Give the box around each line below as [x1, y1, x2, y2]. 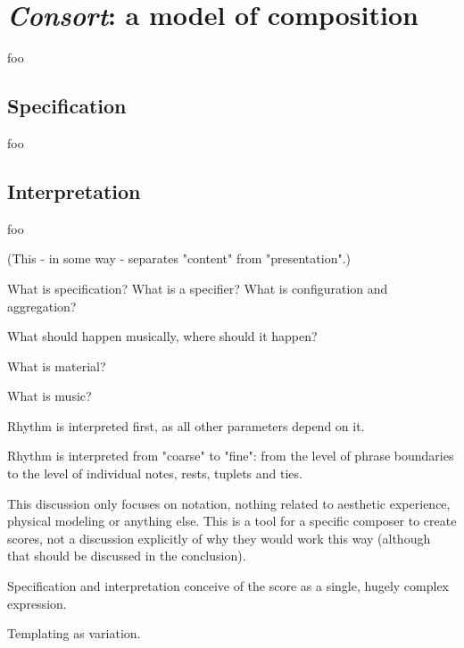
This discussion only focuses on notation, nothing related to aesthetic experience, [7, 494, 451, 512]
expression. [7, 594, 67, 612]
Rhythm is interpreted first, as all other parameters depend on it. [7, 416, 365, 435]
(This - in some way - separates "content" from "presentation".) [7, 249, 351, 268]
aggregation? [7, 296, 77, 315]
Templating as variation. [7, 624, 141, 643]
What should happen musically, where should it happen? [7, 327, 318, 345]
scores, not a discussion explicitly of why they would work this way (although [7, 528, 431, 547]
